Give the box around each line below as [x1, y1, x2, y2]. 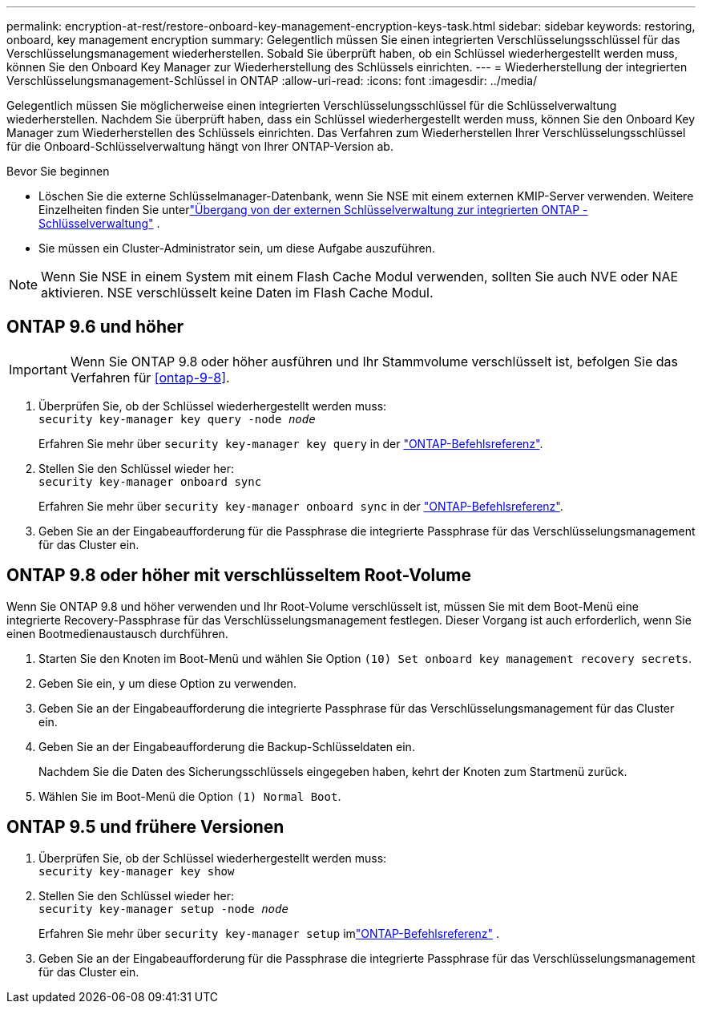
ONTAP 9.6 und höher [6, 317, 184, 337]
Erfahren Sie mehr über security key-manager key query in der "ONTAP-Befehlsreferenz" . [38, 436, 543, 450]
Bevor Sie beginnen [6, 164, 110, 178]
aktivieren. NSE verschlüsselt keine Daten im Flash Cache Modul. [41, 285, 434, 301]
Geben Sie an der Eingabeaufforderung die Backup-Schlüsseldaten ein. [38, 739, 415, 753]
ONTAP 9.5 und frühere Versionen [6, 817, 284, 838]
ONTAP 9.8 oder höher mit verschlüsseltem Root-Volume [6, 565, 472, 586]
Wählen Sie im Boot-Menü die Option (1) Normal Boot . [38, 789, 341, 803]
